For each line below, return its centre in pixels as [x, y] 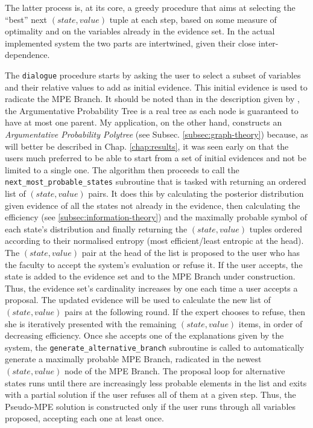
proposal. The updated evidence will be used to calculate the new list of [138, 300]
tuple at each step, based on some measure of [193, 19]
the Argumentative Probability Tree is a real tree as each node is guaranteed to [152, 110]
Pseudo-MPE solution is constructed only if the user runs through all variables [150, 406]
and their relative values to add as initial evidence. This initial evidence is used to [156, 87]
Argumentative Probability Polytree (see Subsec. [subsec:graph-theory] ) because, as [156, 134]
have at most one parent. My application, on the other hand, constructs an [144, 122]
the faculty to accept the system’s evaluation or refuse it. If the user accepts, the [154, 264]
